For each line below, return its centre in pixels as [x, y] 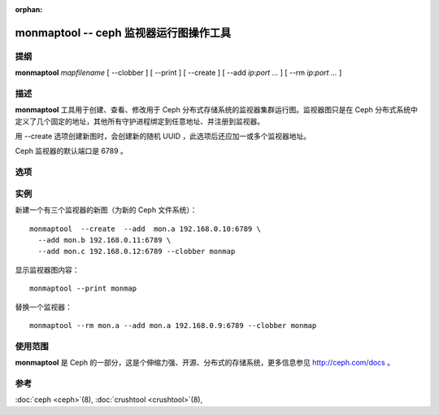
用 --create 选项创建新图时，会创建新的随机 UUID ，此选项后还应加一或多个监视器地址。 [163, 136]
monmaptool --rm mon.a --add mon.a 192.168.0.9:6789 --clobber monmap [173, 325]
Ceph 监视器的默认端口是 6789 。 [71, 151]
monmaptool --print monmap [83, 288]
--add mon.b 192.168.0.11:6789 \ [104, 240]
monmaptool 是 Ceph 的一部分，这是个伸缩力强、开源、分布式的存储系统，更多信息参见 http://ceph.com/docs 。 [204, 363]
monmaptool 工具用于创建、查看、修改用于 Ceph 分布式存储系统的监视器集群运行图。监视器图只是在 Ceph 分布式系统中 [216, 110]
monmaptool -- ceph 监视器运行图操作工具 [123, 33]
